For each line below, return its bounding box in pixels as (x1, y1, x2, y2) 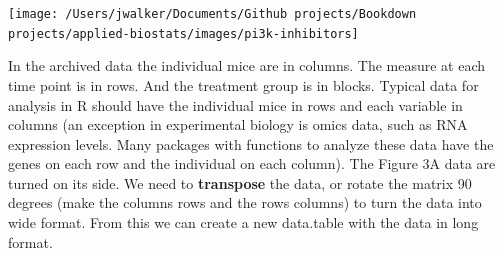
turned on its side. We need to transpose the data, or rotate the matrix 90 (8, 172, 472, 193)
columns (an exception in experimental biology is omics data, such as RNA (8, 114, 468, 135)
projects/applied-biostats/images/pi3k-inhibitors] (8, 26, 359, 41)
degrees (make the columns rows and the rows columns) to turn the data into (8, 192, 482, 213)
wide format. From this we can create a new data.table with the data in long (8, 212, 479, 233)
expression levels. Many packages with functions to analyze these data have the (8, 133, 494, 154)
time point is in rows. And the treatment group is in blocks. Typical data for (8, 74, 479, 95)
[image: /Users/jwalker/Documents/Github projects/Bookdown (8, 7, 417, 21)
